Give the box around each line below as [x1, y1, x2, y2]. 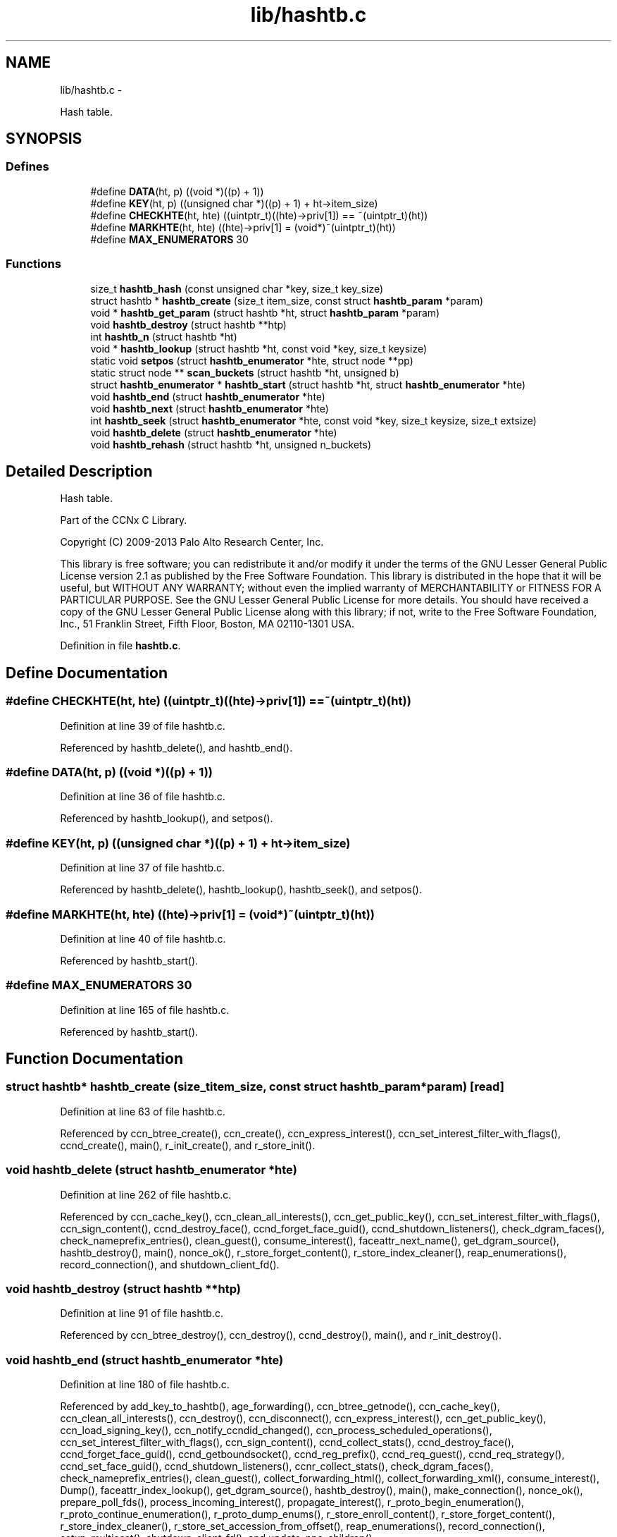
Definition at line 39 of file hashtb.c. [60, 719, 225, 732]
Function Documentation [6, 1050, 183, 1068]
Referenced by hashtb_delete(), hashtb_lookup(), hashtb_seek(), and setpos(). [60, 883, 422, 896]
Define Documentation [6, 663, 168, 682]
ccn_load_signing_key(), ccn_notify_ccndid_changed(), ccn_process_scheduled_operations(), [60, 1424, 492, 1437]
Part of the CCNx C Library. [60, 514, 187, 527]
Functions [6, 257, 61, 271]
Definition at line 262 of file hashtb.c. [60, 1188, 232, 1201]
